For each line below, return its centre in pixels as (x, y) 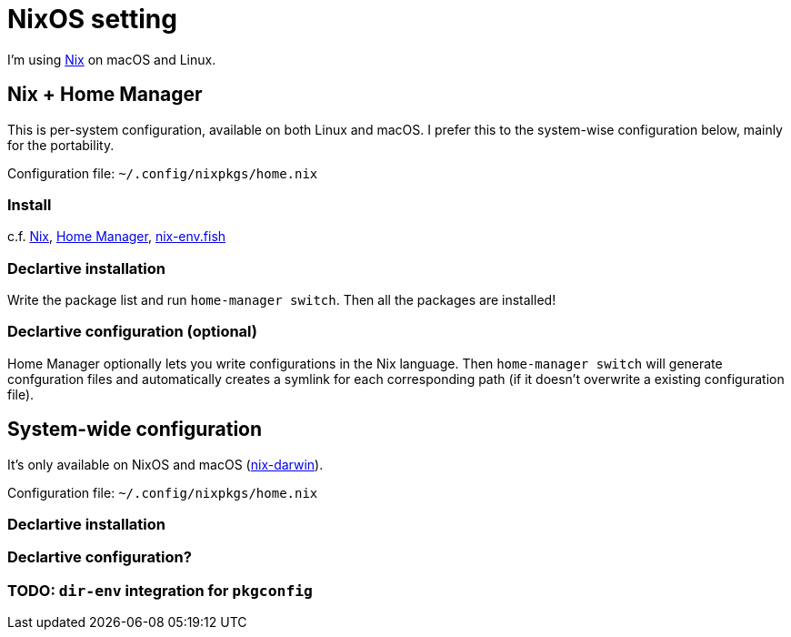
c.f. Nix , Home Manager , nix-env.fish (117, 237)
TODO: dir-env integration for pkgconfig (160, 590)
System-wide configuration (135, 430)
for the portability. (61, 145)
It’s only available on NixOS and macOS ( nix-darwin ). (165, 464)
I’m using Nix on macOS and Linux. (112, 59)
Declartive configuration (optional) (133, 332)
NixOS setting (92, 19)
